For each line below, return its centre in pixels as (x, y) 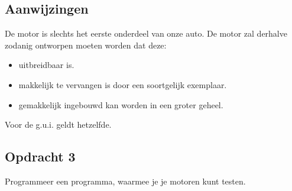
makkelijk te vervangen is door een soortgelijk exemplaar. (123, 84)
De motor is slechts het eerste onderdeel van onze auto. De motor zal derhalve (146, 33)
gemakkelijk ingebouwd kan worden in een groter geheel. (121, 104)
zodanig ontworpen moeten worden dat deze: (86, 45)
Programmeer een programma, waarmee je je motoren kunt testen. (125, 181)
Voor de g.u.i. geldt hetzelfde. (58, 124)
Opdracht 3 (40, 156)
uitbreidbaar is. (46, 65)
